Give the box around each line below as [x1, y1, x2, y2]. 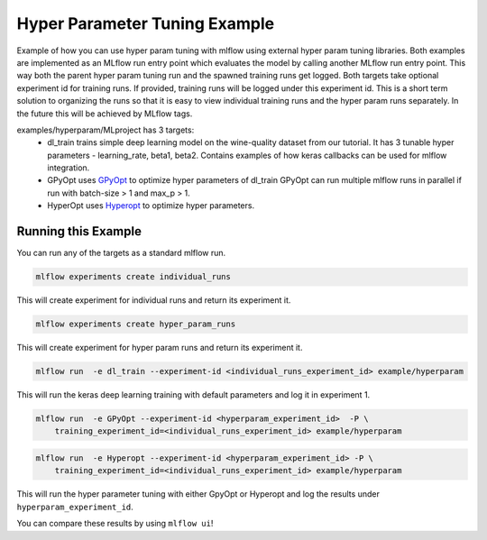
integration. [47, 162, 90, 173]
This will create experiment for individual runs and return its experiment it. [16, 295, 291, 306]
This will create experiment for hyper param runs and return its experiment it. [16, 343, 303, 353]
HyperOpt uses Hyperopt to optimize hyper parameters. [47, 200, 255, 211]
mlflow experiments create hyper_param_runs [35, 319, 236, 329]
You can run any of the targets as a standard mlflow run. [16, 248, 226, 259]
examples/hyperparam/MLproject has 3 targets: [16, 124, 195, 135]
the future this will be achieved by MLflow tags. [16, 108, 193, 119]
